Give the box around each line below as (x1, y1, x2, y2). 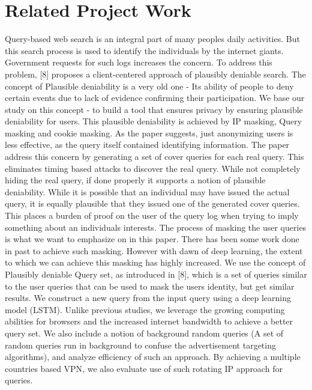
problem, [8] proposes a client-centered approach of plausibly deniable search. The (5, 67, 306, 80)
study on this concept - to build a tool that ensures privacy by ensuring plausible (5, 103, 303, 115)
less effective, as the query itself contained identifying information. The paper (5, 138, 290, 151)
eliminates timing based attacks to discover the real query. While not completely (5, 162, 301, 174)
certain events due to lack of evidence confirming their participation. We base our (5, 91, 305, 104)
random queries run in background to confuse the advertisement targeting (5, 338, 276, 351)
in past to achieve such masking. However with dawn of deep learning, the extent (5, 244, 303, 257)
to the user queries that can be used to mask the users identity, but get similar (5, 279, 295, 292)
